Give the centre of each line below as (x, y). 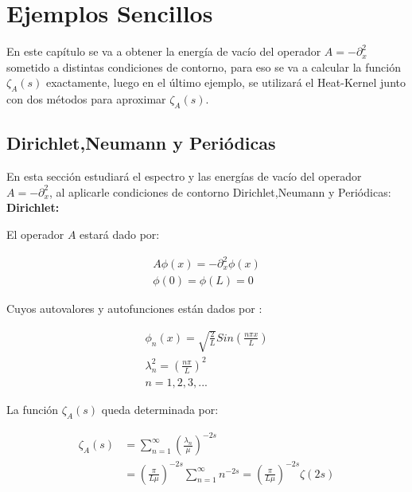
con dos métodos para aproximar (86, 99)
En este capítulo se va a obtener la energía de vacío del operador (164, 51)
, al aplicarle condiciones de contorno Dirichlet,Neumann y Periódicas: (220, 191)
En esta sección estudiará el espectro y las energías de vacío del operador (184, 176)
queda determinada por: (160, 409)
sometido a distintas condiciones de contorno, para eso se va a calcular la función (204, 66)
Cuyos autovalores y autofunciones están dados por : (134, 308)
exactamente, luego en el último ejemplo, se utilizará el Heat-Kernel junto (225, 82)
